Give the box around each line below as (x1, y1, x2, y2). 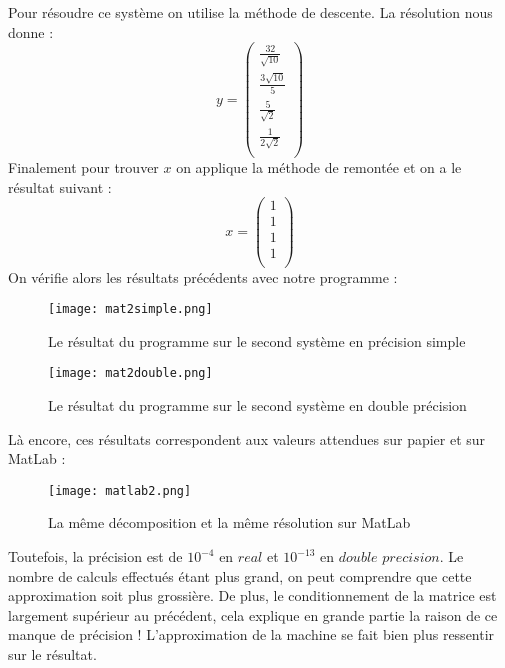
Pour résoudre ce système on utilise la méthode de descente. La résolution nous (8, 2, 493, 22)
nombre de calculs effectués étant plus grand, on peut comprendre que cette (8, 565, 472, 586)
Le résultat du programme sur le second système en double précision (48, 395, 467, 415)
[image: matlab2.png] (48, 483, 192, 498)
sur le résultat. (8, 644, 97, 664)
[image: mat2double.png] (48, 366, 213, 381)
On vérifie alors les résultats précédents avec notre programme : (8, 266, 398, 287)
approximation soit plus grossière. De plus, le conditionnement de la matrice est (8, 585, 497, 606)
